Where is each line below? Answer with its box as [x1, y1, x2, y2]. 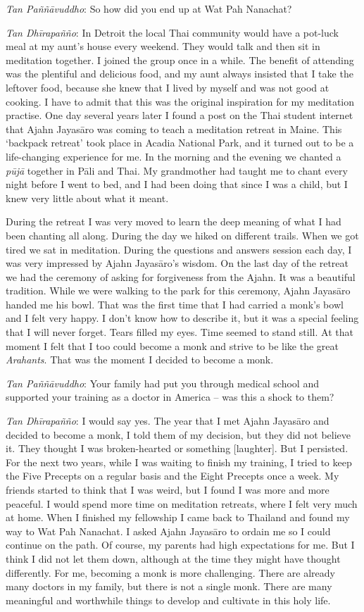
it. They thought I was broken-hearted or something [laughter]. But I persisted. [6, 441, 349, 456]
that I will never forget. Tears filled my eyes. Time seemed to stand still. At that [6, 325, 353, 339]
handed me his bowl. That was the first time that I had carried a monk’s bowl [6, 296, 344, 311]
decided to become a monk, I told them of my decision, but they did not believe [6, 427, 351, 442]
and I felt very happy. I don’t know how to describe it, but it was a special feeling [6, 311, 359, 325]
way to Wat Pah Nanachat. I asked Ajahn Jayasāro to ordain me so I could [6, 523, 331, 538]
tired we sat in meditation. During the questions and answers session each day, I [6, 242, 352, 256]
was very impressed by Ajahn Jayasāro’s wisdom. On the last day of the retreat [6, 256, 349, 270]
